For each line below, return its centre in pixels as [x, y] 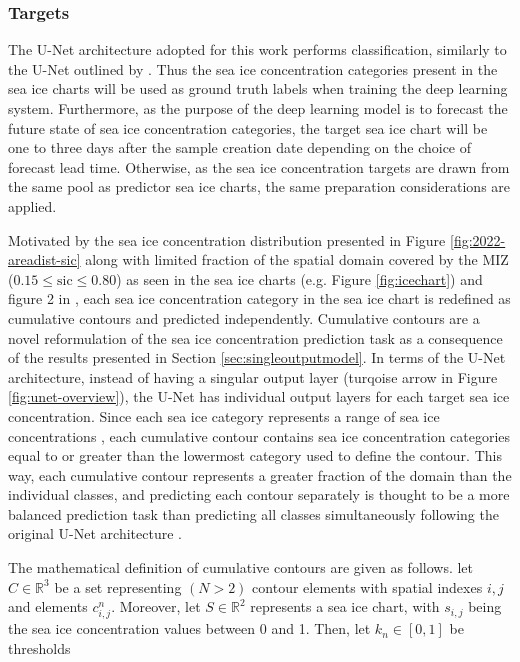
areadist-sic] [44, 259]
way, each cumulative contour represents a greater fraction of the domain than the [260, 474]
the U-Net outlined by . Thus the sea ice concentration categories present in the [253, 68]
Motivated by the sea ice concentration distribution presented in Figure [227, 239]
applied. [32, 205]
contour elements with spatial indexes [367, 586]
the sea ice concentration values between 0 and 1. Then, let [189, 628]
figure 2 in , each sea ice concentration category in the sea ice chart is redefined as [259, 298]
